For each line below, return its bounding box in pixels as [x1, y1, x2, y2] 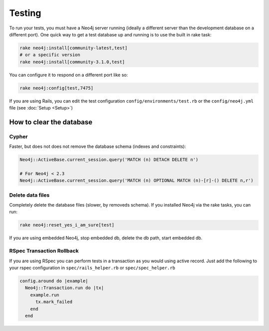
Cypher [9, 133, 28, 140]
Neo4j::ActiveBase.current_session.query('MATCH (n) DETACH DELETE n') [19, 157, 199, 163]
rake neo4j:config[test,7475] [19, 85, 94, 91]
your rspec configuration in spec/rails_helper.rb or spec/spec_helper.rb [9, 264, 175, 271]
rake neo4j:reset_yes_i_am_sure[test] [19, 222, 115, 228]
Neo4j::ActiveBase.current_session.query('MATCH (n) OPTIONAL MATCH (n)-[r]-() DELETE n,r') [19, 178, 254, 184]
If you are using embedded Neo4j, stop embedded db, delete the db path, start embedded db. [9, 235, 203, 241]
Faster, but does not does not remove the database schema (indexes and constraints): [9, 143, 186, 149]
